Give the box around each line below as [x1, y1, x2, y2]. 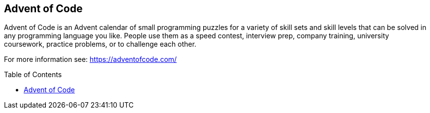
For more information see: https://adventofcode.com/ [4, 55, 177, 64]
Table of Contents [4, 70, 62, 79]
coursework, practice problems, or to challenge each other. [4, 40, 197, 49]
